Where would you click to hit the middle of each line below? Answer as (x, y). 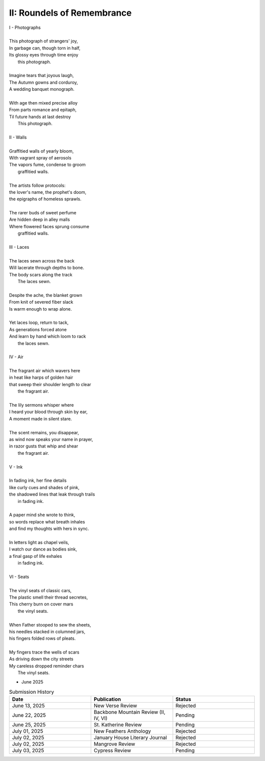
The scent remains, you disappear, (44, 432)
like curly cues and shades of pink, (44, 487)
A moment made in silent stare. (40, 419)
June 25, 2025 (29, 725)
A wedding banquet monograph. (42, 89)
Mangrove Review (115, 744)
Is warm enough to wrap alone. (40, 309)
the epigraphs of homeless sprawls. (45, 199)
